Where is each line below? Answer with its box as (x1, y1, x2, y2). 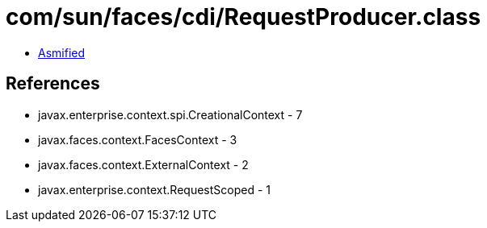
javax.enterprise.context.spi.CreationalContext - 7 (38, 107, 303, 122)
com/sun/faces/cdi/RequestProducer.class (6, 3, 481, 31)
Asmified (38, 45, 86, 60)
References (6, 73, 100, 94)
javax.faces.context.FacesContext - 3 (38, 132, 237, 147)
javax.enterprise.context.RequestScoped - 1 (38, 182, 271, 197)
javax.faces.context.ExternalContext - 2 (38, 157, 249, 172)
